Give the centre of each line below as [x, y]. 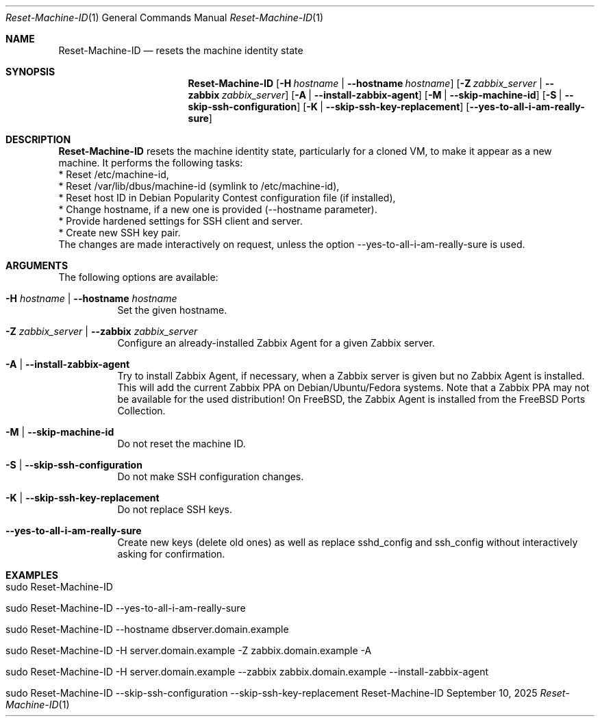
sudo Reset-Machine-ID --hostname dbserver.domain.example [147, 629]
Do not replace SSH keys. [175, 509]
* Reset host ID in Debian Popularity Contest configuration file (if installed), [227, 198]
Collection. [141, 411]
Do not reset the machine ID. [182, 444]
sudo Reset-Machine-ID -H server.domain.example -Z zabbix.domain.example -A [189, 650]
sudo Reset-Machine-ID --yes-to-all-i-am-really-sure [126, 608]
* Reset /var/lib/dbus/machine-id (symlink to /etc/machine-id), [199, 186]
